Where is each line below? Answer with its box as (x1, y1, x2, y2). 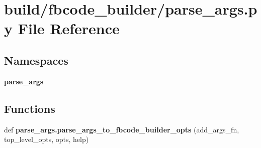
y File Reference (4, 18, 120, 39)
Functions (4, 100, 55, 116)
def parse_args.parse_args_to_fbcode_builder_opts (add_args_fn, (4, 124, 239, 134)
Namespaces (4, 52, 68, 68)
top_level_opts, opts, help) (4, 134, 89, 144)
